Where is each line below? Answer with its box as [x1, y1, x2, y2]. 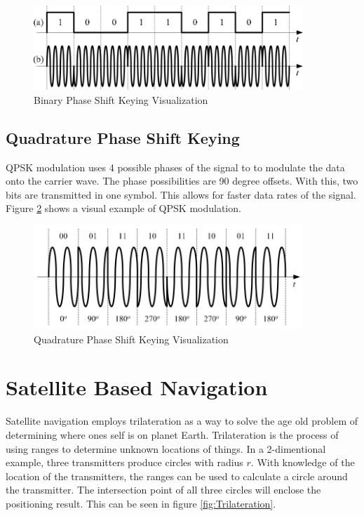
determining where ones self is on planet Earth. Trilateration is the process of [6, 427, 339, 442]
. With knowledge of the [250, 455, 355, 470]
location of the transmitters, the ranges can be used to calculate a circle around [6, 468, 348, 483]
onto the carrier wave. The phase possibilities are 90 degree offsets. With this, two [6, 173, 358, 188]
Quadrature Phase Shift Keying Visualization [34, 331, 229, 346]
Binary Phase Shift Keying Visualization [34, 92, 208, 107]
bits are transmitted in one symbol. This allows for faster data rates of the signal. [6, 187, 356, 201]
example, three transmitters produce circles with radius [6, 455, 243, 470]
